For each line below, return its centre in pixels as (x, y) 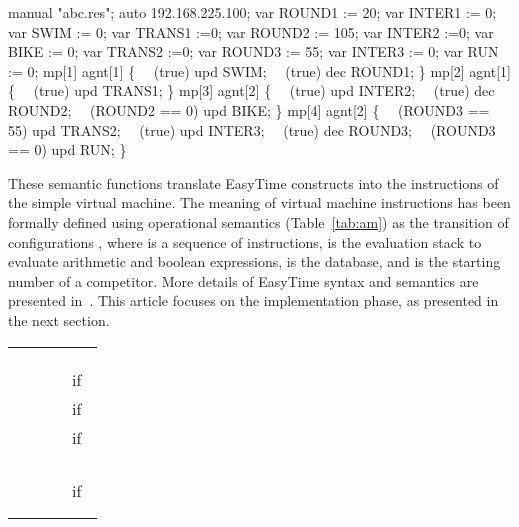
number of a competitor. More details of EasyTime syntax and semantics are (243, 280)
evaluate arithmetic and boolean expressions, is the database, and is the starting (254, 261)
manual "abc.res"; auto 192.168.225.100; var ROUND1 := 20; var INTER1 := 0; (252, 12)
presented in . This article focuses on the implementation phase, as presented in (253, 300)
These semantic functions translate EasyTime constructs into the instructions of (253, 182)
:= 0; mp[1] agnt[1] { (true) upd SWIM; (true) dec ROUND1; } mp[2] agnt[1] (259, 70)
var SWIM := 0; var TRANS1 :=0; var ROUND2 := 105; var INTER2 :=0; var (251, 31)
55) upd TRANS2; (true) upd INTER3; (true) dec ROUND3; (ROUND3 (252, 129)
